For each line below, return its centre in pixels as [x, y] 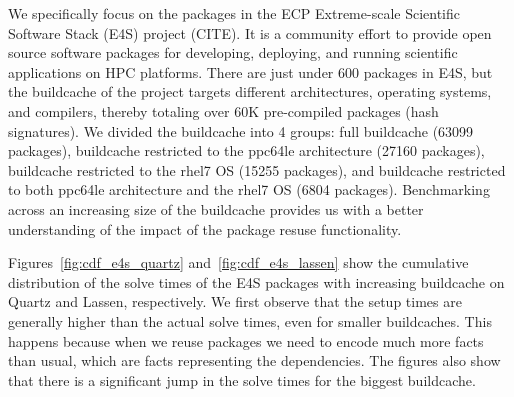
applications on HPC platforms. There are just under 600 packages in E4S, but [250, 71]
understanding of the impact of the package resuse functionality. [205, 228]
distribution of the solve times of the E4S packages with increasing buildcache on [256, 281]
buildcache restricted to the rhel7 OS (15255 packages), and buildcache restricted [257, 169]
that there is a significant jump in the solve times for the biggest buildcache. [242, 379]
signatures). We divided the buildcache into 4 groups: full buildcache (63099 [241, 130]
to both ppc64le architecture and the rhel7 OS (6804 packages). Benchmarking [249, 189]
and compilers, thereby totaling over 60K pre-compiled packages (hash [223, 110]
